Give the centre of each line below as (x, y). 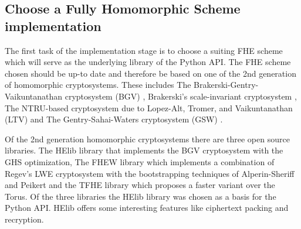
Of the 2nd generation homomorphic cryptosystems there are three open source (147, 139)
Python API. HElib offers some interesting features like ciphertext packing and (147, 208)
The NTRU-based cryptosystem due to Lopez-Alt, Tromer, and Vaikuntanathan (149, 107)
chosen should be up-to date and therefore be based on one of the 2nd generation (150, 73)
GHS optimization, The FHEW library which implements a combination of (140, 161)
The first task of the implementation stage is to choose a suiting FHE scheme (144, 50)
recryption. (24, 219)
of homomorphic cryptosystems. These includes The (98, 85)
